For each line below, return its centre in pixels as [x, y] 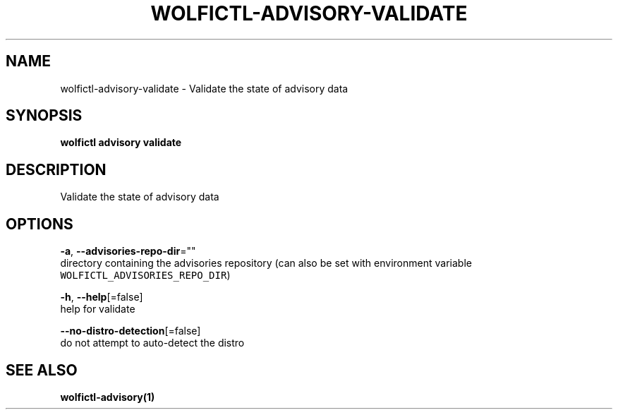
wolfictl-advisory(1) [108, 397]
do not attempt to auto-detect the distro [152, 343]
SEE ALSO [42, 370]
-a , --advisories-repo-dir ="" [128, 251]
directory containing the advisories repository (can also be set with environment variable [266, 263]
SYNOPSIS [44, 116]
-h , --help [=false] [102, 297]
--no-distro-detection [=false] [131, 331]
